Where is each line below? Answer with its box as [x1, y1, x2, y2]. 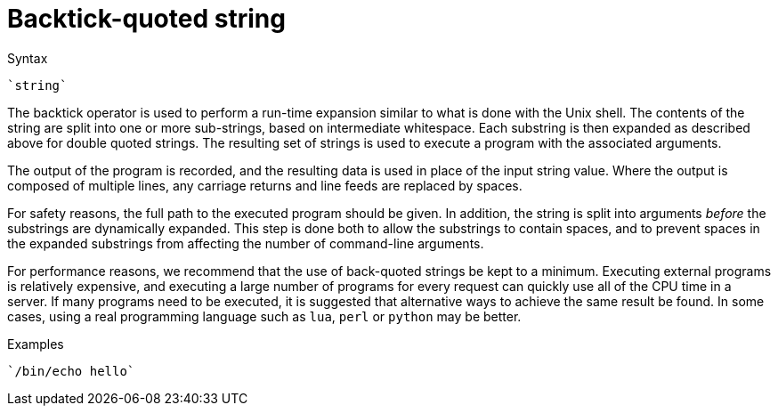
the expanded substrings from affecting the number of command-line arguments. [7, 235, 484, 251]
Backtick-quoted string [7, 4, 286, 34]
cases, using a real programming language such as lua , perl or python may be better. [7, 308, 522, 324]
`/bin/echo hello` [7, 363, 135, 378]
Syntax [7, 50, 48, 66]
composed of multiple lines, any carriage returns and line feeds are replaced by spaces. [7, 177, 523, 193]
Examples [7, 336, 64, 352]
